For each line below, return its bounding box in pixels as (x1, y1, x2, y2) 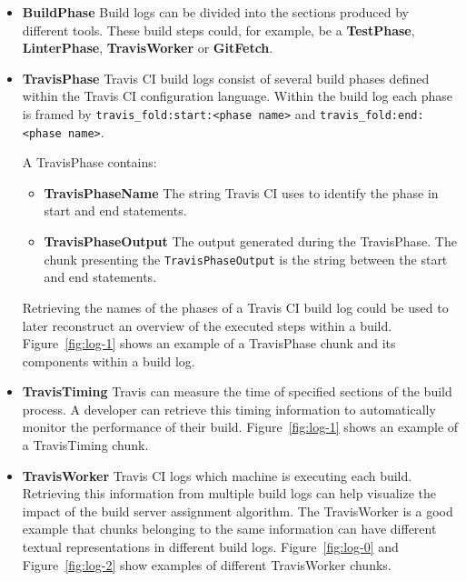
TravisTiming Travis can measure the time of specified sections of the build (22, 382, 452, 401)
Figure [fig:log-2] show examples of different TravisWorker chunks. (22, 555, 392, 574)
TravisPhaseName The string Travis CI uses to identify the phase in (44, 183, 439, 202)
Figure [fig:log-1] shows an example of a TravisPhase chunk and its (22, 334, 396, 353)
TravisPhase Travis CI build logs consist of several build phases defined (22, 68, 430, 87)
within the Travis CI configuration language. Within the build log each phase (22, 86, 452, 105)
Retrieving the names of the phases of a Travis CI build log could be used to (22, 297, 449, 316)
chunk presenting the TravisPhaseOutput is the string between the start (44, 249, 448, 268)
